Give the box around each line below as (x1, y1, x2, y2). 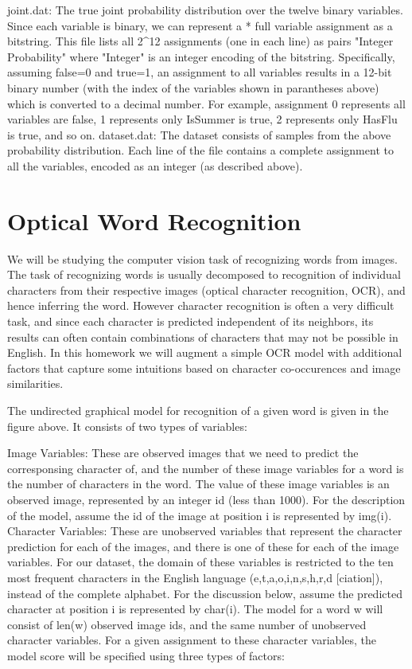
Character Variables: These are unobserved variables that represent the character (7, 522, 402, 539)
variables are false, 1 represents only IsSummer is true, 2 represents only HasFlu (7, 111, 398, 127)
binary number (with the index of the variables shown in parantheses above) (7, 79, 379, 96)
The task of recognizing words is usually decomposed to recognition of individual (7, 266, 401, 283)
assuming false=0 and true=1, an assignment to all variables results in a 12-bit (7, 64, 392, 80)
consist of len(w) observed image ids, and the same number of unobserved (7, 616, 367, 632)
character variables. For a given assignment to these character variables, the (7, 632, 376, 648)
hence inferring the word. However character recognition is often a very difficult (7, 297, 395, 314)
